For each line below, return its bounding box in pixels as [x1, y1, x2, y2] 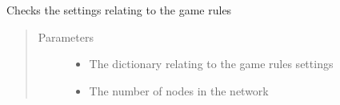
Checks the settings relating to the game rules [6, 2, 232, 18]
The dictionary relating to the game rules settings [89, 55, 334, 72]
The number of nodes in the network [89, 82, 269, 99]
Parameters [38, 28, 94, 45]
